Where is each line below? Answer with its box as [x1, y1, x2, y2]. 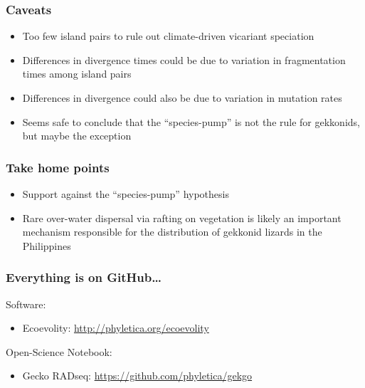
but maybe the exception [22, 128, 132, 143]
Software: [6, 296, 46, 311]
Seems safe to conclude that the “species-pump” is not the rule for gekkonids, [22, 114, 360, 129]
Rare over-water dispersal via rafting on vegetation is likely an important [22, 210, 342, 225]
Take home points [6, 158, 110, 176]
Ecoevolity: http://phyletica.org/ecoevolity [22, 320, 209, 335]
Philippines [22, 238, 71, 253]
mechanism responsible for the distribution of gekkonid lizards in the [22, 224, 322, 239]
